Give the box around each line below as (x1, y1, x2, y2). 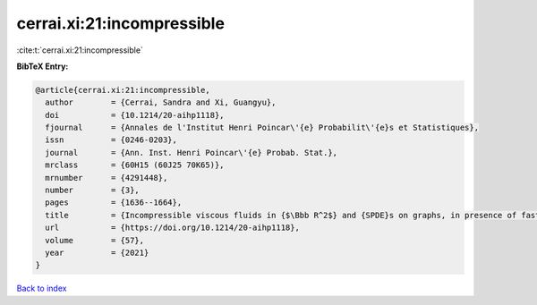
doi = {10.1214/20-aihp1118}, (45, 110, 225, 120)
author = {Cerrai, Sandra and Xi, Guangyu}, (45, 97, 277, 107)
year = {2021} (45, 248, 149, 258)
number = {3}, (45, 185, 141, 196)
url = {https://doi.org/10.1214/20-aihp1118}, (45, 223, 300, 233)
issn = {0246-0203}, (45, 135, 178, 145)
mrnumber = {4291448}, (45, 173, 168, 182)
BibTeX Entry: (16, 61, 69, 72)
